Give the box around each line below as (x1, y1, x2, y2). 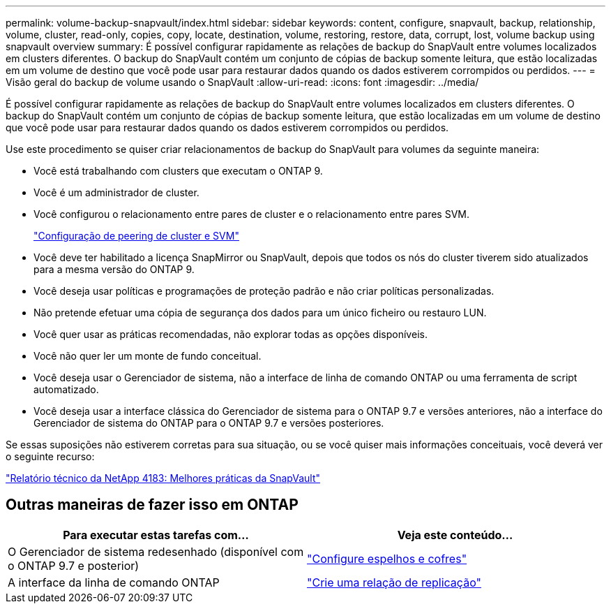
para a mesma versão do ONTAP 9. (33, 263, 195, 275)
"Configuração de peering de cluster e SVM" (33, 230, 239, 242)
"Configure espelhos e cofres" (307, 551, 467, 566)
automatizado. (33, 383, 99, 395)
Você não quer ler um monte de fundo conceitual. (33, 350, 262, 362)
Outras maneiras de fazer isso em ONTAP (6, 496, 299, 514)
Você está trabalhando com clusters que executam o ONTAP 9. (33, 165, 323, 177)
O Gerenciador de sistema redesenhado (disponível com (8, 544, 304, 559)
